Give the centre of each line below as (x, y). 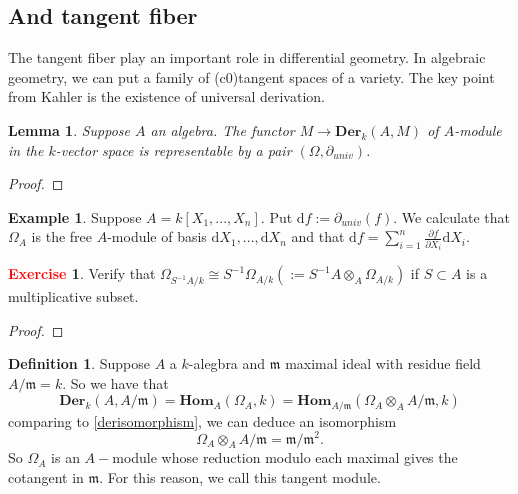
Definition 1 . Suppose (79, 363)
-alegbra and (227, 363)
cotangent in (46, 476)
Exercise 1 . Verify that (82, 273)
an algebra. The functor (222, 129)
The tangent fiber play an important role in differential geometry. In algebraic (247, 57)
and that (318, 236)
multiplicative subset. (73, 296)
